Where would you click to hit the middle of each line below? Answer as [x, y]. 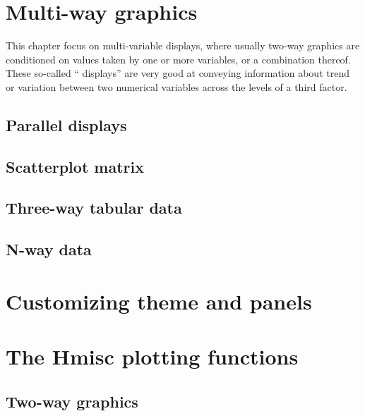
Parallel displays [66, 124]
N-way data [49, 249]
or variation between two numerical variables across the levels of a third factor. [176, 86]
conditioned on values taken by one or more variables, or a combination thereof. [178, 59]
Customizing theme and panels [159, 301]
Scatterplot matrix [75, 166]
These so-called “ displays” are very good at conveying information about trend [178, 73]
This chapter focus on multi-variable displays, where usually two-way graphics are [183, 45]
